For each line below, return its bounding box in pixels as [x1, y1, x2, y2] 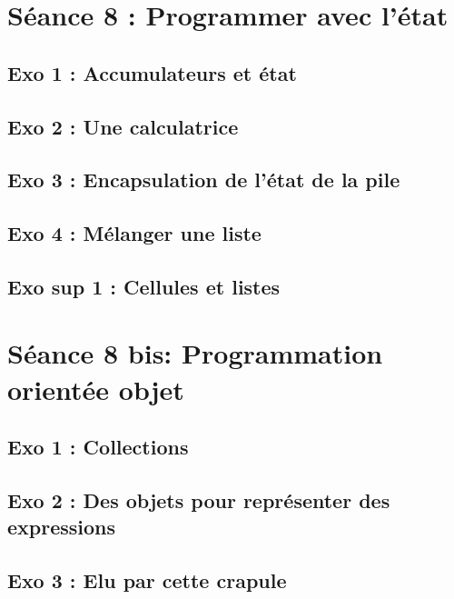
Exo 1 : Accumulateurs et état [7, 58, 297, 86]
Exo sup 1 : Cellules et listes [7, 272, 281, 300]
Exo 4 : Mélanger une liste [7, 219, 262, 247]
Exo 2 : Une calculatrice [7, 112, 239, 140]
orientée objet [7, 370, 184, 407]
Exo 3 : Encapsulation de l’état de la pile [7, 165, 400, 194]
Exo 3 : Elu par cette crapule [7, 566, 287, 594]
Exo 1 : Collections [7, 433, 189, 461]
